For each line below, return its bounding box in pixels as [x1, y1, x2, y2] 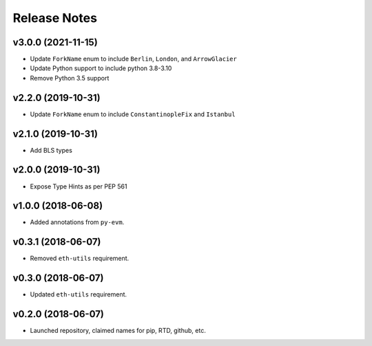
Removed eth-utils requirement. [30, 255, 130, 263]
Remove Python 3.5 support [30, 74, 110, 82]
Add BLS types [30, 146, 72, 154]
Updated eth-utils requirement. [30, 290, 127, 299]
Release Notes [12, 10, 98, 25]
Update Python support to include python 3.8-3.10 [30, 64, 172, 72]
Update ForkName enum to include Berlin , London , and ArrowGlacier [30, 55, 237, 63]
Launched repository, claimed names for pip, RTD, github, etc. [30, 327, 206, 335]
